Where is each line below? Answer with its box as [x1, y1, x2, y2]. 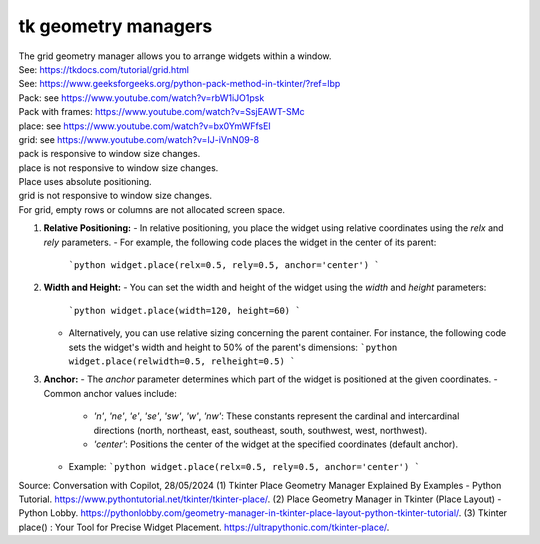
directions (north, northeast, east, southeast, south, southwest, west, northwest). [93, 424, 428, 436]
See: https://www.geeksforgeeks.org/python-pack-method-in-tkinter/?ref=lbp [18, 78, 341, 90]
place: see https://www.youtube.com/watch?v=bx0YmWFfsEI [18, 120, 272, 132]
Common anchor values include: [43, 387, 177, 399]
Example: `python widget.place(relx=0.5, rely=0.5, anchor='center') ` [68, 461, 420, 473]
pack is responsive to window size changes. [18, 148, 201, 160]
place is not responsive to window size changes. [18, 161, 219, 174]
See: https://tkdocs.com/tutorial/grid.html [18, 63, 190, 75]
